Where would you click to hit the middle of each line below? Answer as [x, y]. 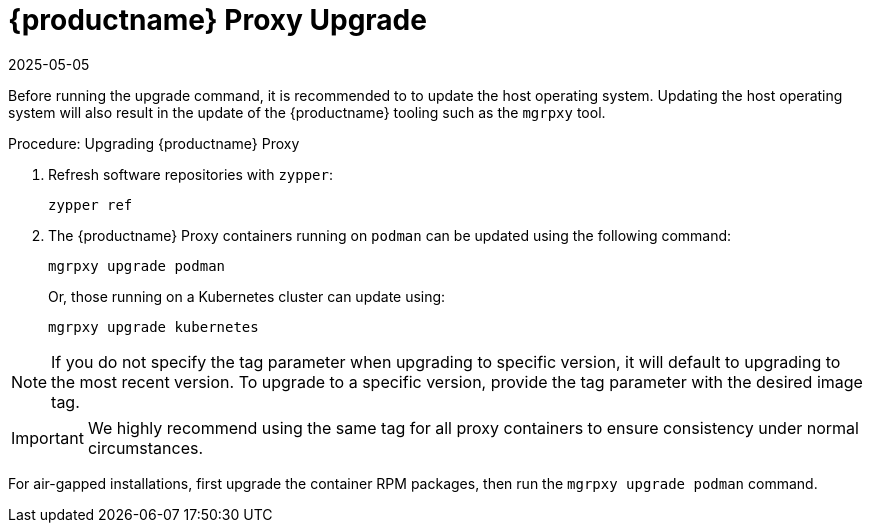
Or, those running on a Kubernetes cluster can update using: [247, 296]
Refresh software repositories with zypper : [191, 174]
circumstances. [145, 447]
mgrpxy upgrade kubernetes [153, 326]
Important [47, 437]
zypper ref [90, 204]
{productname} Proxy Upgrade [217, 20]
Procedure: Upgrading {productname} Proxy [154, 143]
